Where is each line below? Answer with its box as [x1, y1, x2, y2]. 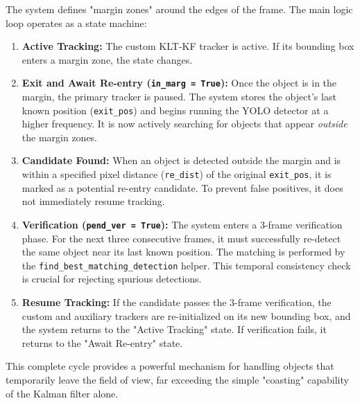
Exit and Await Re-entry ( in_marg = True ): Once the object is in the [22, 75, 337, 90]
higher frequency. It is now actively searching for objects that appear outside [22, 116, 348, 131]
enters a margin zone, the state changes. [22, 52, 193, 66]
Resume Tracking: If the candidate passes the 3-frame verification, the [22, 295, 332, 309]
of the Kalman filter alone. [6, 386, 119, 400]
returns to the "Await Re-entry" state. [22, 335, 183, 350]
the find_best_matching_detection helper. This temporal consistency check [22, 258, 351, 272]
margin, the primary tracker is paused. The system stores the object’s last [22, 89, 336, 104]
